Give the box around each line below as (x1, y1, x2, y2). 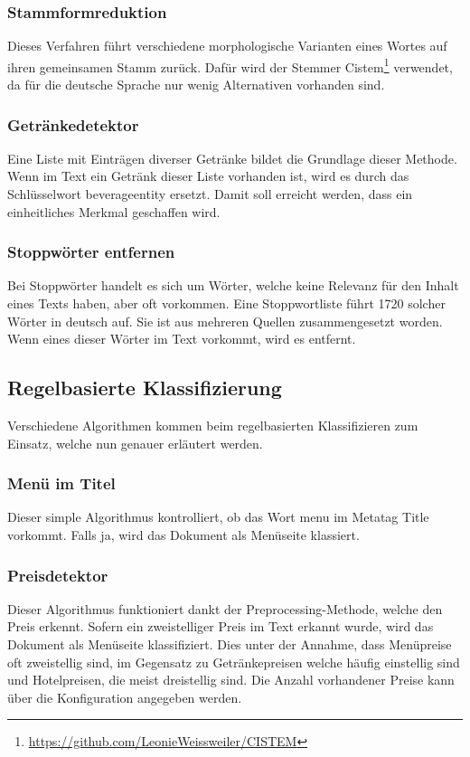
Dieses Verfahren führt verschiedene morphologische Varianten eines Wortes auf (7, 36, 447, 55)
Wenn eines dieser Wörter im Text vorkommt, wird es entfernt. (7, 329, 356, 348)
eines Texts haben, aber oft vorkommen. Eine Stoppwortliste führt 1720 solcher (7, 294, 446, 313)
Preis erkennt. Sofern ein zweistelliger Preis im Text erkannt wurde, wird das (7, 617, 434, 636)
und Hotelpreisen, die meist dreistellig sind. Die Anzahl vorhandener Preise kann (7, 670, 455, 689)
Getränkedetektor (7, 113, 139, 136)
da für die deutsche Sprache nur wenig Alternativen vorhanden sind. (7, 75, 385, 94)
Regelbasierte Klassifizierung (7, 374, 282, 402)
